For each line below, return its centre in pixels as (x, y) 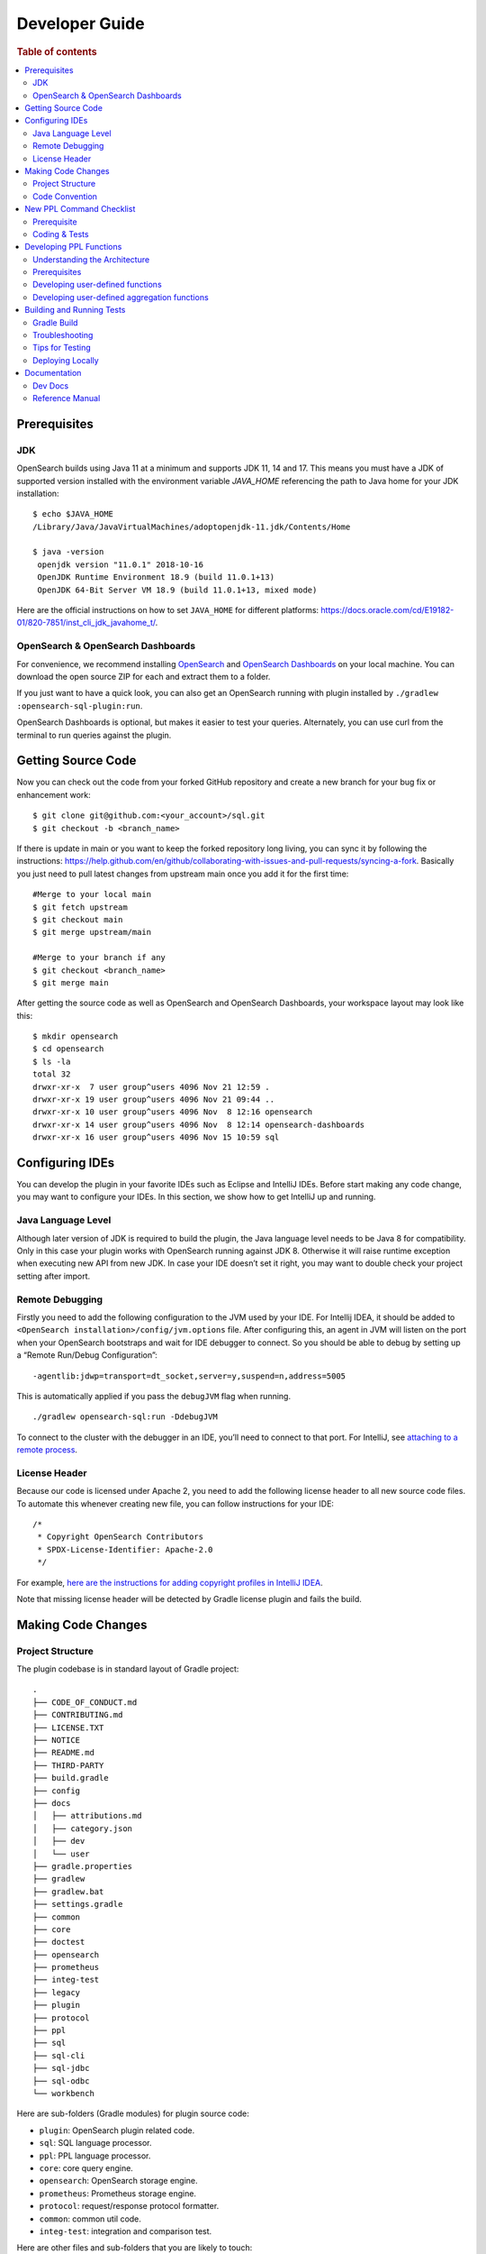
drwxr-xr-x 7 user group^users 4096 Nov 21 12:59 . (151, 1087)
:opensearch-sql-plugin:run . (80, 706)
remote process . (47, 1450)
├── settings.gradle (78, 1904)
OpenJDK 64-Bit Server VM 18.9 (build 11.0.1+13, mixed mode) (177, 590)
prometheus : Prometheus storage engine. (118, 2193)
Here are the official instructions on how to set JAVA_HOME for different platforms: (168, 610)
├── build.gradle (71, 1778)
